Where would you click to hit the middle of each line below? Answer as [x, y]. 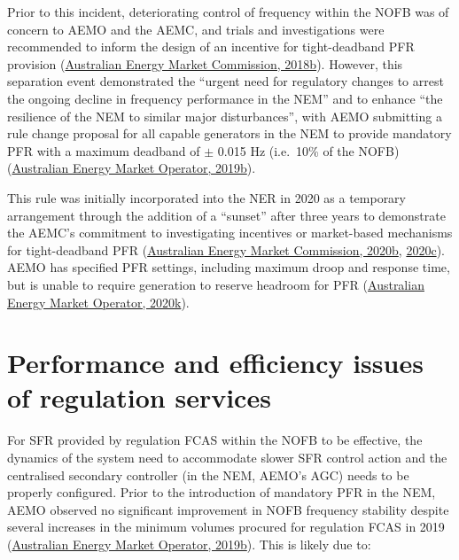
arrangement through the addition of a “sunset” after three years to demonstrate [226, 215]
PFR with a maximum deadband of [104, 150]
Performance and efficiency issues [215, 363]
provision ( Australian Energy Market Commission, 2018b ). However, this [205, 63]
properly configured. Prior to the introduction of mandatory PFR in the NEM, [222, 492]
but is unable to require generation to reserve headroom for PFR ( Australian [216, 284]
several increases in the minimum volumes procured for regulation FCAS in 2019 [226, 527]
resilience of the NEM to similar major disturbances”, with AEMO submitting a [225, 116]
